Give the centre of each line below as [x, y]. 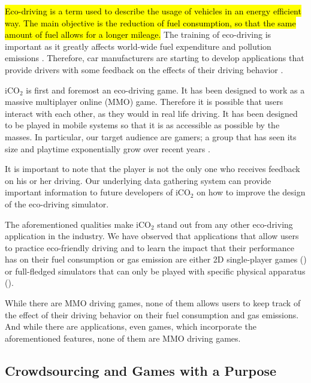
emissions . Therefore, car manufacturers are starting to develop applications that [155, 58]
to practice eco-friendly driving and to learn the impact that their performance [150, 247]
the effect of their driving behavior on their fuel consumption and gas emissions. [152, 314]
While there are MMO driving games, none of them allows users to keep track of [153, 303]
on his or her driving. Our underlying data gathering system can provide [138, 180]
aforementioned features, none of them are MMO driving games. [123, 338]
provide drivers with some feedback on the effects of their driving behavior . [144, 69]
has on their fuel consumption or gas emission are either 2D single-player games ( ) [156, 259]
